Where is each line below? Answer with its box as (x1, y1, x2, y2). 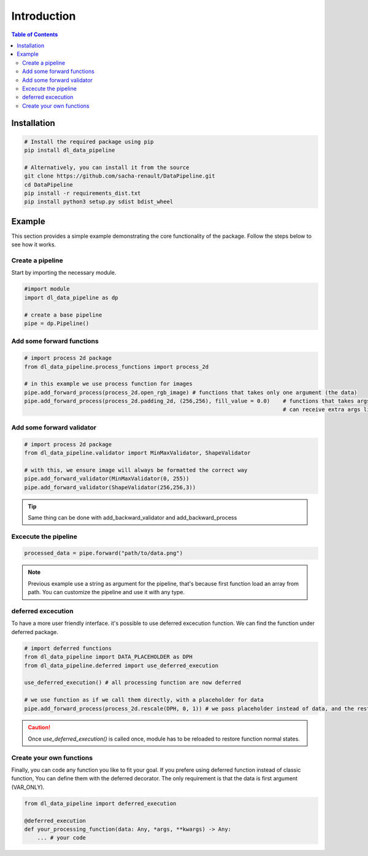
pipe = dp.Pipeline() (24, 320, 90, 327)
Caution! (28, 724, 51, 731)
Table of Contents (11, 31, 58, 38)
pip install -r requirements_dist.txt (24, 190, 141, 197)
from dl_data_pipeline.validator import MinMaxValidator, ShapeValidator (24, 449, 251, 456)
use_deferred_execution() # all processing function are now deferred (24, 679, 242, 686)
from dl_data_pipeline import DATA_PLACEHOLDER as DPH (24, 653, 193, 661)
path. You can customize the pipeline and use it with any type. (28, 589, 185, 596)
